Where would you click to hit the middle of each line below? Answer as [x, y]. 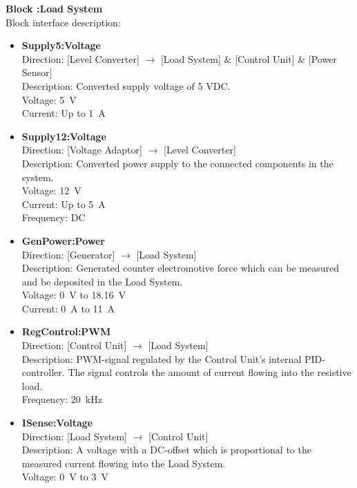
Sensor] [37, 72]
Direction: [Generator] [68, 254]
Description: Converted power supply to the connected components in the [177, 163]
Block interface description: [63, 22]
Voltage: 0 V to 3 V [65, 477]
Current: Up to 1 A [64, 113]
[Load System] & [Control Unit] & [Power [249, 58]
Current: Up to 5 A [64, 204]
